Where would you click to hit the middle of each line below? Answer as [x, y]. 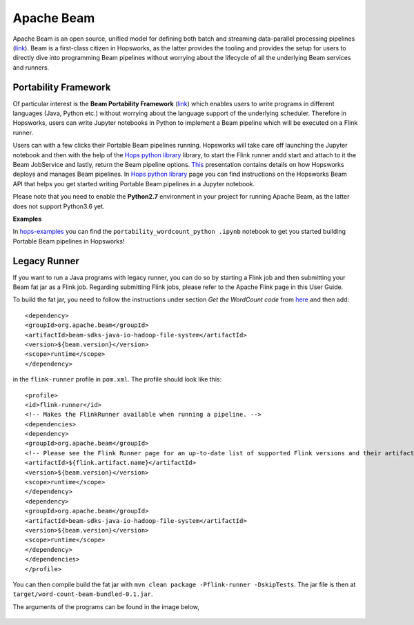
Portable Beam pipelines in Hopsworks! [69, 241]
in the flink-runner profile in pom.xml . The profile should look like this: [117, 379]
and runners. [31, 67]
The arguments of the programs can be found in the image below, [106, 606]
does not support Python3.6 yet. [59, 206]
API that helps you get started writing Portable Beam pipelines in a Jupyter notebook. [134, 183]
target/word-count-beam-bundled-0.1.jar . [83, 594]
